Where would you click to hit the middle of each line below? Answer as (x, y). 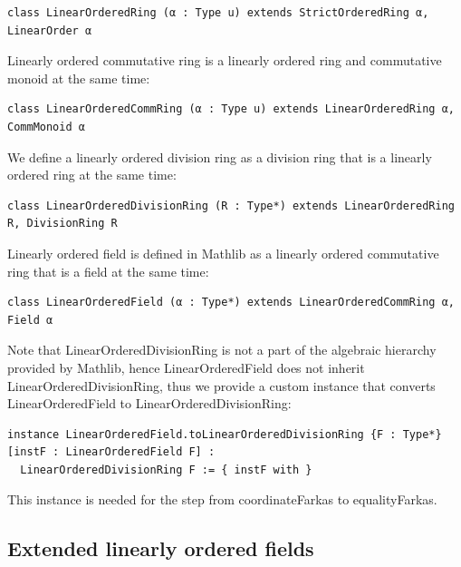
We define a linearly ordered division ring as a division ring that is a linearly (220, 156)
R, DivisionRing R (62, 224)
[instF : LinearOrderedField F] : (111, 452)
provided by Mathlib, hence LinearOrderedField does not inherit (186, 367)
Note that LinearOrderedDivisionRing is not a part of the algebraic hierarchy (222, 350)
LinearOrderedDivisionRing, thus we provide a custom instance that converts (221, 385)
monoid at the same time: (79, 78)
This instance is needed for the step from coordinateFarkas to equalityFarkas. (222, 499)
